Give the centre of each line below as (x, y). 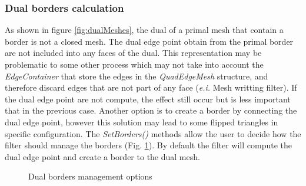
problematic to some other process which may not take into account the (134, 64)
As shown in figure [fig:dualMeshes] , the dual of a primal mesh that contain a (144, 30)
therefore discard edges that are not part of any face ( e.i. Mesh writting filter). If (151, 87)
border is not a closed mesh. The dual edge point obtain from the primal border (149, 41)
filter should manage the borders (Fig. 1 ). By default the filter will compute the (149, 145)
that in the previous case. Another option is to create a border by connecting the (151, 110)
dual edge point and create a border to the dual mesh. (102, 156)
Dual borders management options (90, 176)
